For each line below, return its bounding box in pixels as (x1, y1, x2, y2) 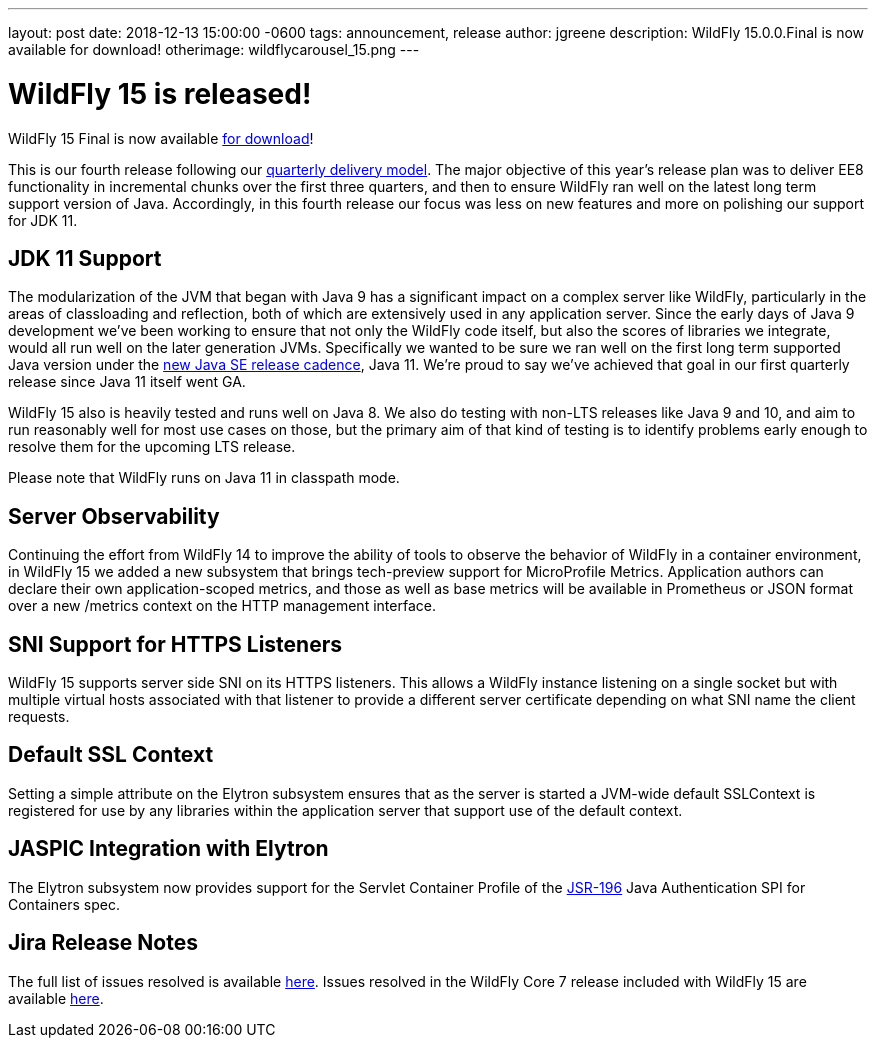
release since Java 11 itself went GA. (8, 373, 246, 391)
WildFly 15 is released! (8, 76, 312, 111)
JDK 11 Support (8, 245, 162, 271)
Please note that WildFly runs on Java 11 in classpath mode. (8, 469, 400, 487)
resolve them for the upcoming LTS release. (8, 438, 296, 456)
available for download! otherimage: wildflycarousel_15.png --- (8, 41, 420, 58)
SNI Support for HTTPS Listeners (8, 631, 343, 657)
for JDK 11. (8, 211, 78, 229)
